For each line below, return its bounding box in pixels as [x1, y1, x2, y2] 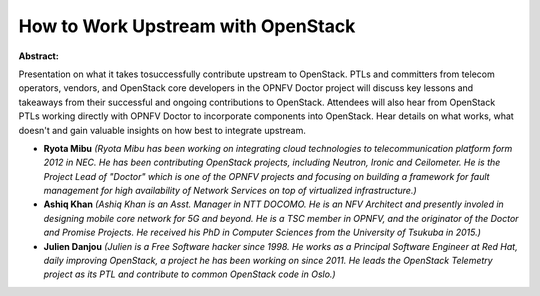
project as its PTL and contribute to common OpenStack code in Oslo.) [43, 268, 336, 280]
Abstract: [18, 50, 59, 62]
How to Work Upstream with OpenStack [18, 15, 356, 37]
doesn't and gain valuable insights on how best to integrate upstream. [18, 124, 307, 136]
